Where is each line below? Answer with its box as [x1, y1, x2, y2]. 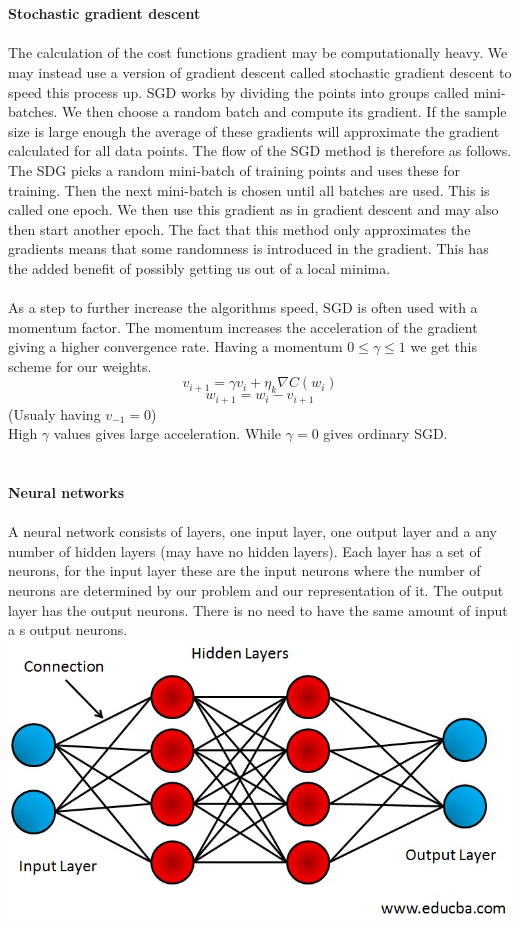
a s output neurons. [8, 619, 128, 640]
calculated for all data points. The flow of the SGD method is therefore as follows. [8, 140, 512, 161]
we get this [410, 336, 478, 357]
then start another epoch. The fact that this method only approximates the [8, 218, 471, 239]
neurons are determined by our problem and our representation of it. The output [8, 580, 504, 601]
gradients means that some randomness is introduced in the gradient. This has [8, 238, 489, 259]
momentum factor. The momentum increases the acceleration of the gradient [8, 316, 478, 337]
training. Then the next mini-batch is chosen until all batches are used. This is [8, 179, 490, 200]
